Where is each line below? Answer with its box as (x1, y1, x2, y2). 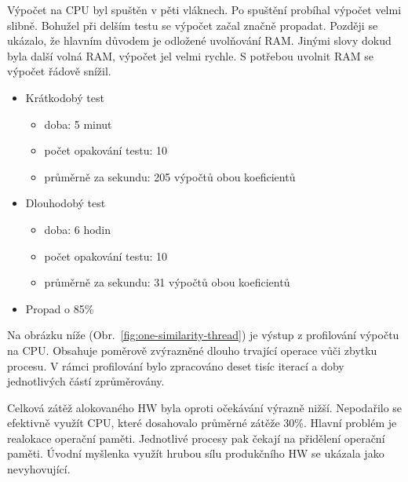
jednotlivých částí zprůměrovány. (7, 373, 165, 389)
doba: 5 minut (44, 115, 112, 132)
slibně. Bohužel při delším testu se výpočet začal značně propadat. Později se (7, 16, 378, 33)
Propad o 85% (25, 300, 94, 316)
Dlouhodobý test (25, 195, 106, 211)
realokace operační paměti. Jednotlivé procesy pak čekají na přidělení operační (7, 429, 385, 446)
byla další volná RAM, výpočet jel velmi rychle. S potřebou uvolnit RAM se (7, 47, 373, 64)
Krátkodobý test (25, 89, 104, 105)
